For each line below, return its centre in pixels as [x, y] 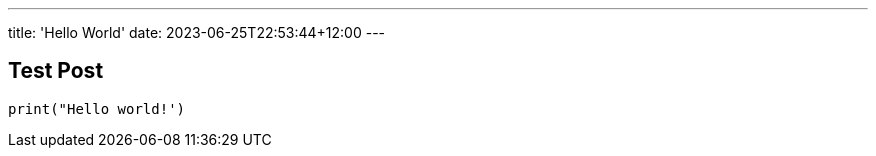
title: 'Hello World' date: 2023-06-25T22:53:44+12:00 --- [197, 32]
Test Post [56, 71]
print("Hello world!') [97, 108]
